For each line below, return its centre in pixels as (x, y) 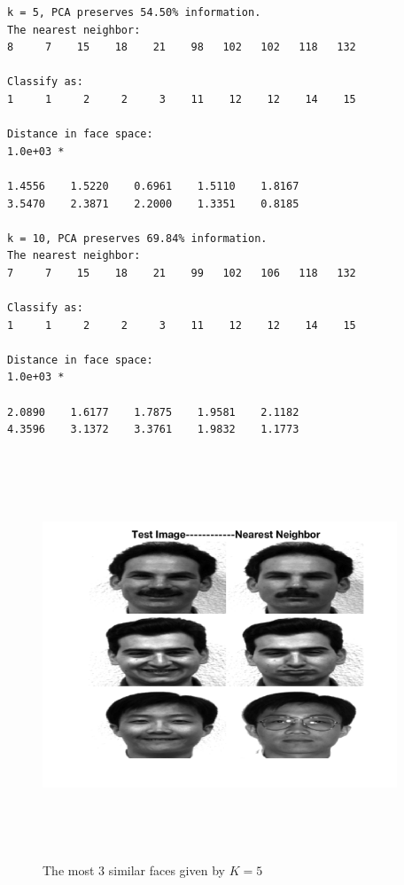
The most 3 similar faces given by (134, 870)
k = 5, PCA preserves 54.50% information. (134, 12)
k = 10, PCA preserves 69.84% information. (137, 238)
